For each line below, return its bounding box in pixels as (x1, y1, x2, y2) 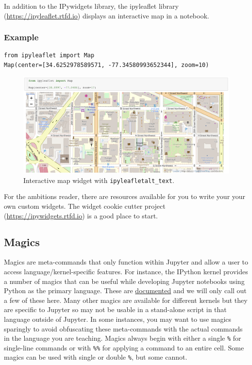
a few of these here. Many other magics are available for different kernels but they (4, 295, 248, 305)
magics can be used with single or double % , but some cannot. (4, 352, 187, 362)
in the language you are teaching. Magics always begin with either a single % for (4, 333, 241, 343)
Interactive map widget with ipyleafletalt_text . (23, 175, 174, 185)
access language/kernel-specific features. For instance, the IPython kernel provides (4, 266, 248, 276)
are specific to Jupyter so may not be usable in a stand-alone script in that (4, 304, 227, 315)
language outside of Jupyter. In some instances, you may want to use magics (4, 314, 232, 324)
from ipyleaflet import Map (4, 52, 95, 59)
